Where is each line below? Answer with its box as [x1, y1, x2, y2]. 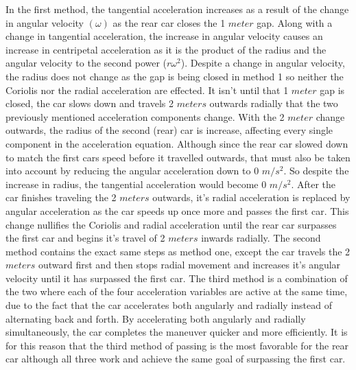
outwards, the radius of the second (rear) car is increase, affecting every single [5, 123, 333, 137]
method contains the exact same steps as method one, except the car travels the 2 [5, 244, 351, 258]
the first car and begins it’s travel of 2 [5, 231, 165, 245]
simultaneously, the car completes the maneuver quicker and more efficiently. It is [5, 325, 348, 339]
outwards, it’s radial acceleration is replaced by [152, 190, 351, 205]
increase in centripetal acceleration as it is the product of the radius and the [5, 42, 327, 56]
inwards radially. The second [201, 231, 321, 245]
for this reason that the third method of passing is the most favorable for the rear [5, 338, 349, 352]
